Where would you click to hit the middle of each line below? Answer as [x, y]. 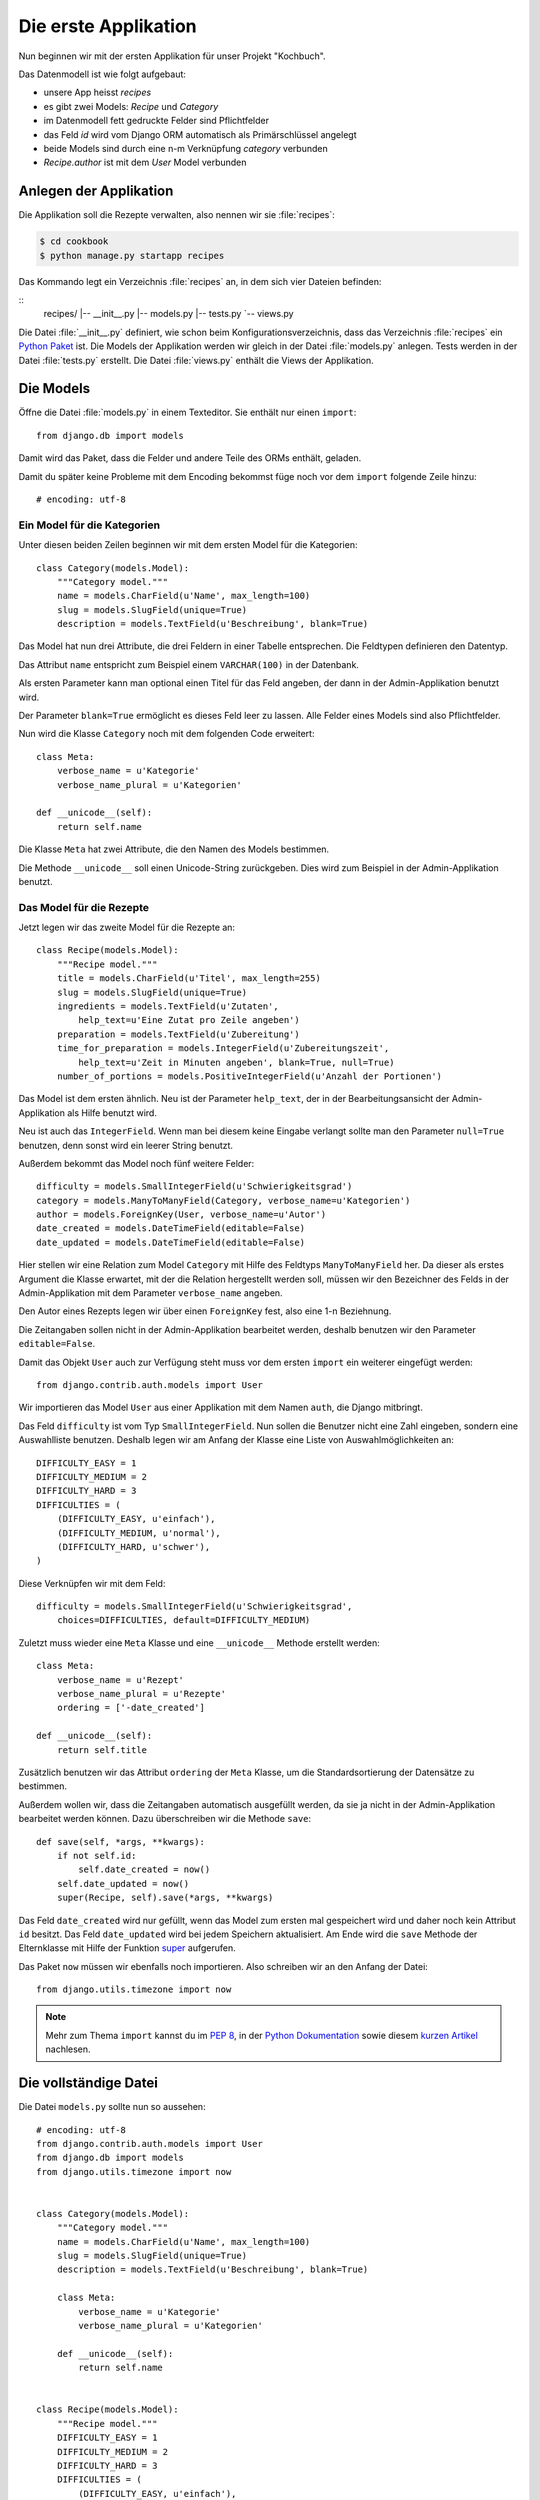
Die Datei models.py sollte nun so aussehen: [112, 2107]
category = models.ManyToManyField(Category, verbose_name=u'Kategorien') [223, 1200]
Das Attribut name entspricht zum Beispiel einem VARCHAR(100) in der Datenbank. [189, 664]
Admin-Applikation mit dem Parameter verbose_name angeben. [151, 1293]
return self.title [102, 1749]
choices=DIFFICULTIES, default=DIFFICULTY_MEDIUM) [183, 1620]
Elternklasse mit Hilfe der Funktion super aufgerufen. [127, 1948]
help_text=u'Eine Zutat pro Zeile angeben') [189, 1020]
